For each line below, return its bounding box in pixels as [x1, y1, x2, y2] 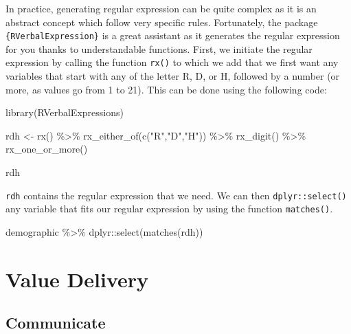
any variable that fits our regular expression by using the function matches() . [5, 201, 333, 216]
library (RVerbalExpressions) [5, 105, 124, 120]
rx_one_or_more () [5, 142, 88, 156]
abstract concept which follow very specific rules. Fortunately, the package [5, 14, 318, 29]
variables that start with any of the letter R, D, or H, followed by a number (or [5, 69, 340, 83]
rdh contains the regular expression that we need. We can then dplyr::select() [5, 188, 347, 202]
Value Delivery [5, 265, 149, 293]
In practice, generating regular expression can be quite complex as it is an [5, 1, 317, 15]
